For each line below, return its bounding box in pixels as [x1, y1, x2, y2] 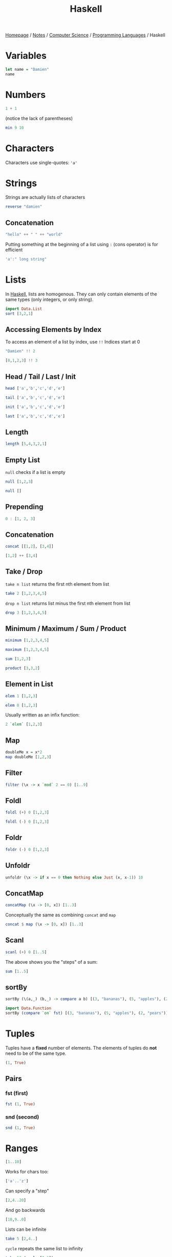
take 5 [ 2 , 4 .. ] [5, 1236, 38, 1241]
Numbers [5, 89, 46, 101]
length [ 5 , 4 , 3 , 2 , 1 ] [5, 442, 47, 447]
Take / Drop [5, 567, 43, 576]
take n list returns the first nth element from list [5, 581, 110, 587]
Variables [5, 50, 47, 62]
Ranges [5, 1142, 38, 1154]
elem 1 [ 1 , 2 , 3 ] [5, 693, 38, 699]
